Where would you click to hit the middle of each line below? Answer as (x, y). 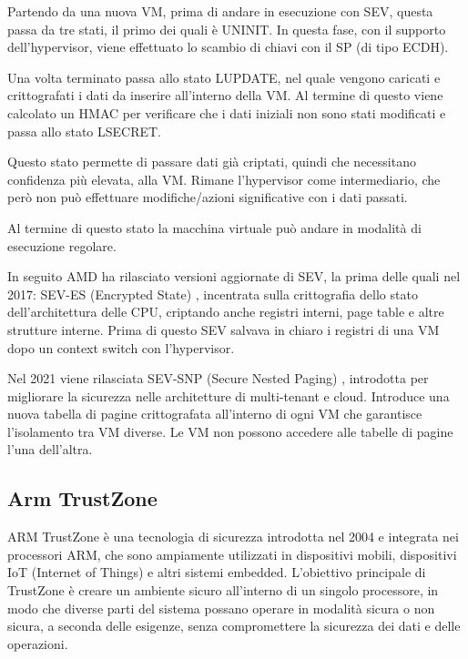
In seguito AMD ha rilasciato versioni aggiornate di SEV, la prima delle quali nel (234, 276)
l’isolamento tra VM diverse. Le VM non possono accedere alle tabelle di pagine (230, 431)
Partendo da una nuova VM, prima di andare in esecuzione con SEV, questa (220, 11)
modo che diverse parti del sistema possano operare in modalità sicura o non (221, 608)
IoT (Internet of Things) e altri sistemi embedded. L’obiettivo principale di (217, 572)
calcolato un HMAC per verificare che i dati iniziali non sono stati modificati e (227, 112)
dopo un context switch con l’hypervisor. (121, 347)
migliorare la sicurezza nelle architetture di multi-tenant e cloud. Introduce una (229, 395)
